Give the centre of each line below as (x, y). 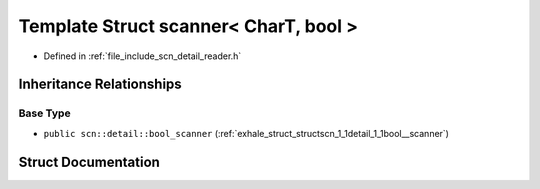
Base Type (44, 113)
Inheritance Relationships (100, 84)
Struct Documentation (89, 161)
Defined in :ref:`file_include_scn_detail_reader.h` (142, 56)
